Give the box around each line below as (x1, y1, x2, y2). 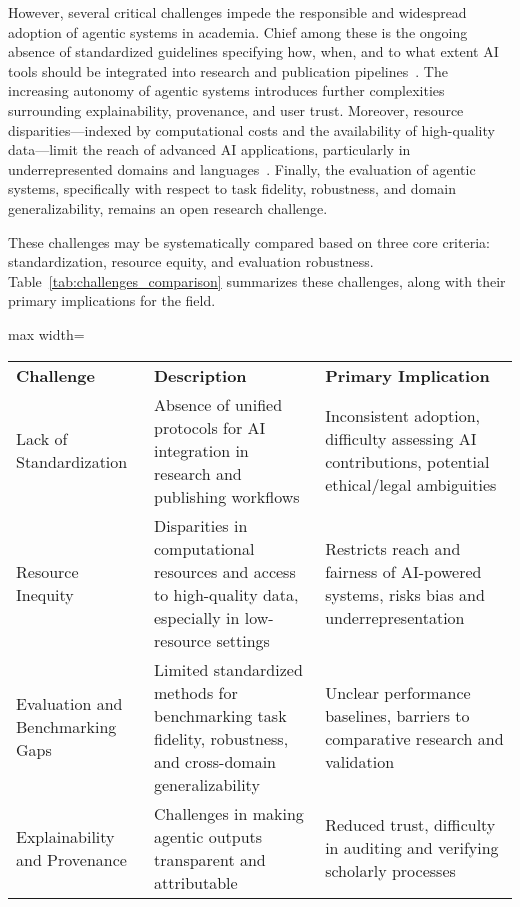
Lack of (16, 427, 68, 450)
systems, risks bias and (325, 582, 485, 606)
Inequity (16, 582, 74, 606)
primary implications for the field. (8, 290, 216, 311)
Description (154, 363, 247, 387)
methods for (154, 680, 238, 704)
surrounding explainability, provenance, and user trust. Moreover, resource (8, 99, 464, 120)
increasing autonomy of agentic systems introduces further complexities (8, 80, 445, 101)
